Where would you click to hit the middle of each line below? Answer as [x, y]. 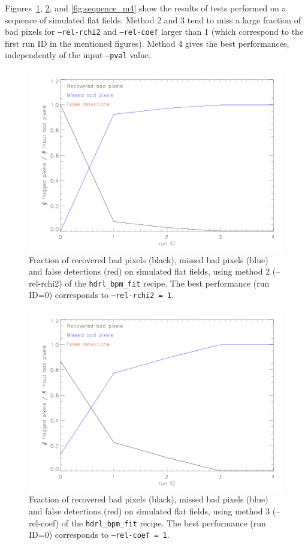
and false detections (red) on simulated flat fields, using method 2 [150, 271]
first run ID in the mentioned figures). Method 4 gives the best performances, [147, 43]
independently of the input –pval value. [78, 55]
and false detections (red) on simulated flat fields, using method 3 [150, 511]
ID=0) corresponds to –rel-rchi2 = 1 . [101, 295]
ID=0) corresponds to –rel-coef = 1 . [99, 535]
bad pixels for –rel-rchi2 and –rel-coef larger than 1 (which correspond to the [154, 31]
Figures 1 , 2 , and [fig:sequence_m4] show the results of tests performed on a [146, 8]
